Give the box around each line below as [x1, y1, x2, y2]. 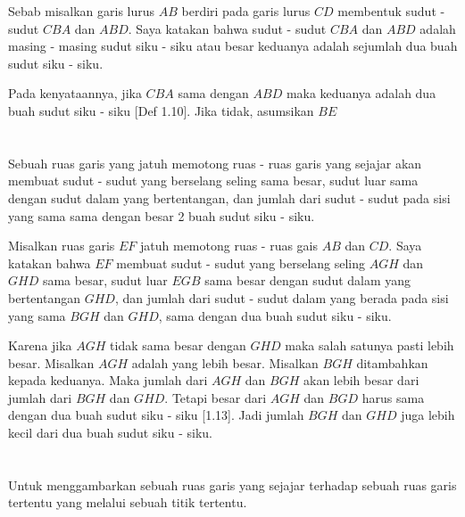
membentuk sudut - [337, 2, 445, 20]
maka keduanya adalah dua [286, 84, 436, 103]
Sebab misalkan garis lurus [8, 2, 155, 20]
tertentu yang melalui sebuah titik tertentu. [8, 493, 247, 512]
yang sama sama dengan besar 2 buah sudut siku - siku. [8, 206, 315, 225]
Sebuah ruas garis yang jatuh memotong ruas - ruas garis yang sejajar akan [8, 153, 422, 172]
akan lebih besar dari [303, 371, 419, 390]
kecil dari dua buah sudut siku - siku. [8, 423, 212, 442]
